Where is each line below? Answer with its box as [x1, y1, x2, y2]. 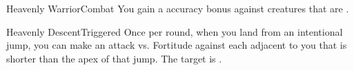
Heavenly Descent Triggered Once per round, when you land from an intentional [6, 24, 343, 38]
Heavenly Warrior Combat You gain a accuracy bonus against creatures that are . [6, 1, 349, 15]
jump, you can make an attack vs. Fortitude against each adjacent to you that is [6, 38, 347, 52]
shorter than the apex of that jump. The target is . [6, 51, 222, 65]
